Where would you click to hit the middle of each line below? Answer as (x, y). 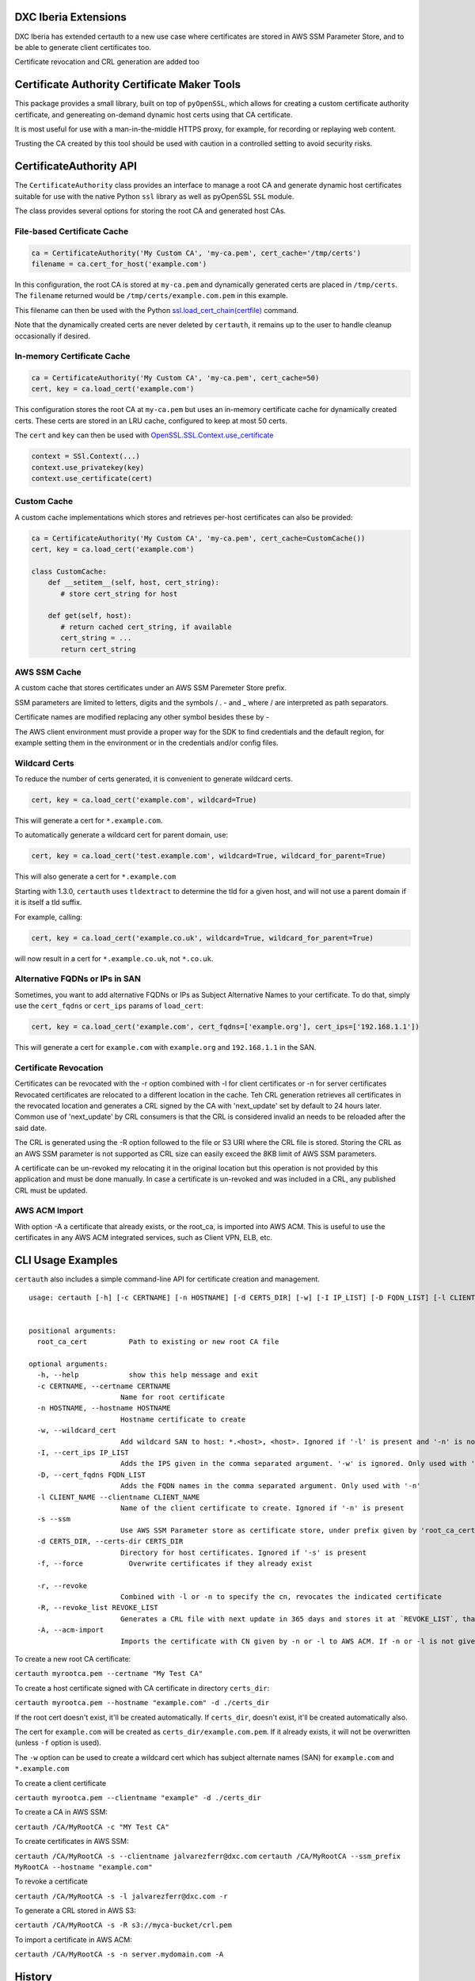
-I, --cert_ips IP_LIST (83, 1453)
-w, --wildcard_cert (77, 1431)
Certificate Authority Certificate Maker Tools (128, 84)
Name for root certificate (173, 1397)
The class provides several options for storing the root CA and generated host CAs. (150, 211)
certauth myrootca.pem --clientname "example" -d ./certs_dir (138, 1798)
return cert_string (98, 649)
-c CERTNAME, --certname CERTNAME (104, 1386)
